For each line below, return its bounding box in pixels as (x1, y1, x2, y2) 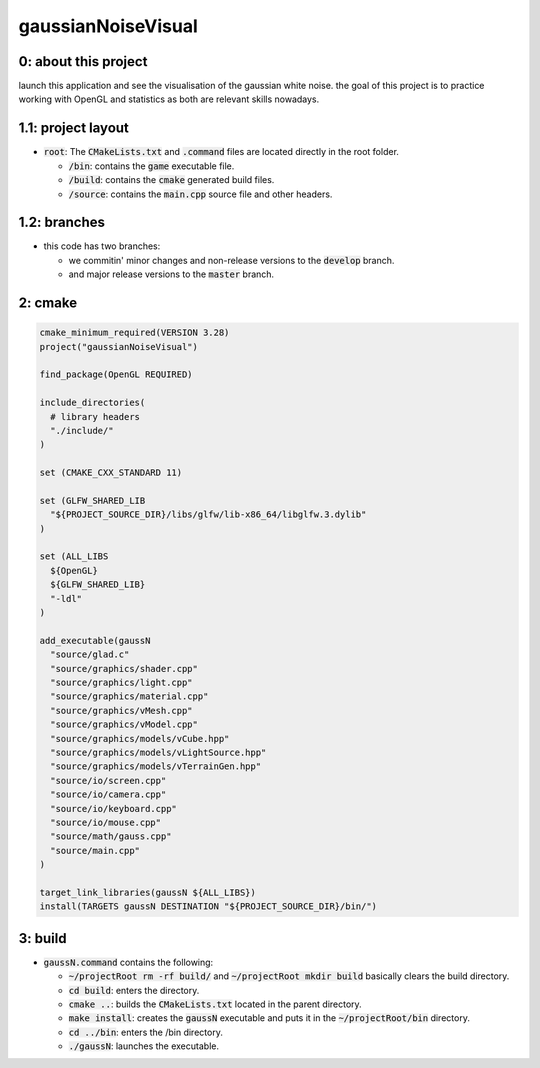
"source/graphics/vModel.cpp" (50, 719, 199, 730)
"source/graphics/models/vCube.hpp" (50, 733, 230, 744)
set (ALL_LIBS (39, 551, 109, 562)
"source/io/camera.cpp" (50, 789, 167, 800)
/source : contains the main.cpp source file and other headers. (68, 188, 333, 200)
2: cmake (18, 295, 78, 312)
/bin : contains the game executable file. (68, 160, 235, 172)
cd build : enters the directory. (68, 984, 200, 996)
